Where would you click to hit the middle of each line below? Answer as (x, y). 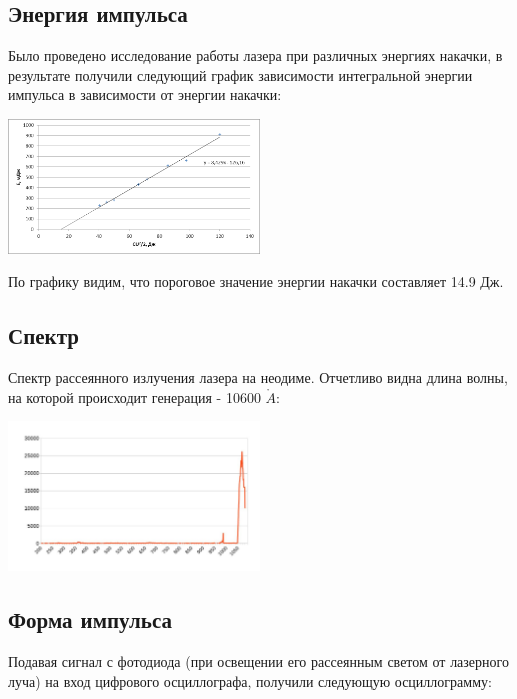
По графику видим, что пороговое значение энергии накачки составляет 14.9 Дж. (256, 281)
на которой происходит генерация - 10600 (134, 396)
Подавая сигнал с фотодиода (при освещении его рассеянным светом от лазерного (258, 661)
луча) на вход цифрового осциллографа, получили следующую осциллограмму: (250, 680)
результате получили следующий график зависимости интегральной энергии (240, 74)
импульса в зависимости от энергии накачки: (145, 94)
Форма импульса (90, 619)
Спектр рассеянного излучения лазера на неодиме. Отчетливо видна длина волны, (258, 377)
